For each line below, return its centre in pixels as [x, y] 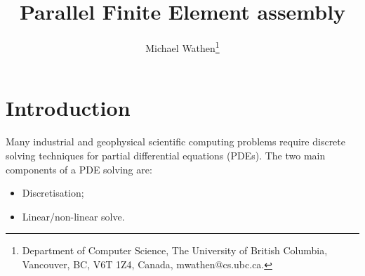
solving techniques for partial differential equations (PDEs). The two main [166, 155]
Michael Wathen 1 [182, 47]
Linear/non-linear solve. [73, 216]
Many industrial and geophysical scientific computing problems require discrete [175, 142]
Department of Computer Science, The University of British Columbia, [175, 250]
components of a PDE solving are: [79, 169]
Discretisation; [53, 193]
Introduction [68, 108]
